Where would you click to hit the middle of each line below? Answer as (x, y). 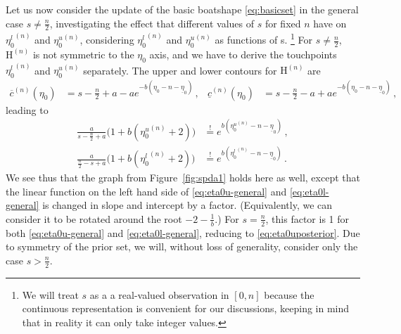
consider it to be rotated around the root (94, 218)
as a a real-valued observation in (159, 294)
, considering (107, 40)
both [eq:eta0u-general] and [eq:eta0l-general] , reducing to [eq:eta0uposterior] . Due (183, 232)
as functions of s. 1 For (264, 39)
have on (330, 23)
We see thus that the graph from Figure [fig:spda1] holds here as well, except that (183, 178)
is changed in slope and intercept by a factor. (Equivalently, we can (187, 205)
